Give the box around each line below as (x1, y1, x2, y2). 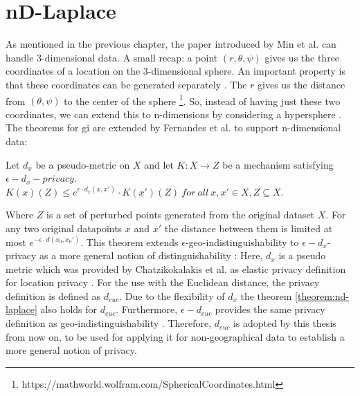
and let (144, 157, 174, 171)
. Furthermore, (116, 302, 178, 317)
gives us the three (264, 50, 340, 64)
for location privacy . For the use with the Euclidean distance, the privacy (6, 275, 320, 290)
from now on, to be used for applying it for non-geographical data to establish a (6, 329, 345, 343)
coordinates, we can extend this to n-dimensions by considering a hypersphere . (6, 106, 342, 121)
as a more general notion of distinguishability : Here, (39, 248, 263, 263)
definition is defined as (6, 288, 101, 303)
